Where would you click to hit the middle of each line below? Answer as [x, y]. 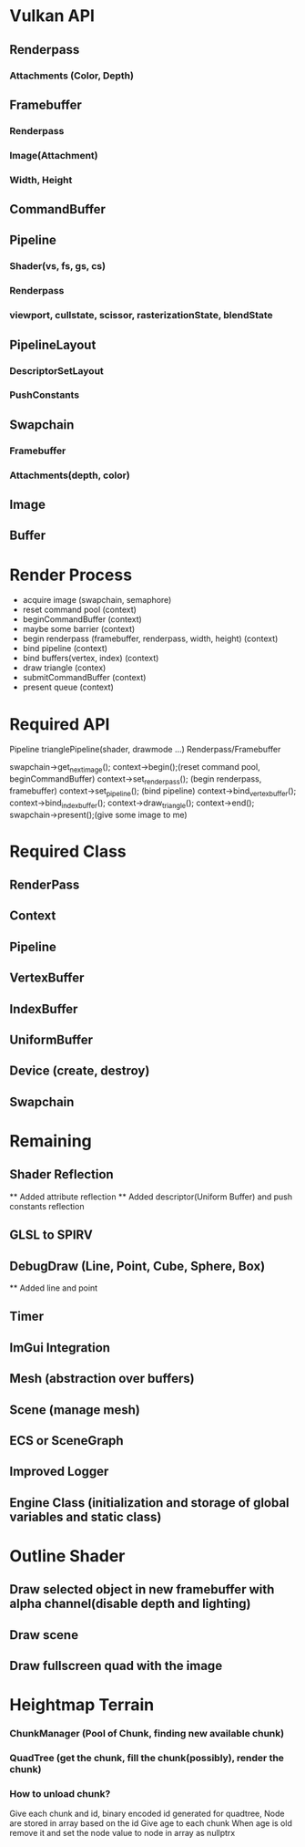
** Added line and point [54, 1288]
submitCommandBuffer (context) [84, 678]
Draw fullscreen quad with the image [116, 1666]
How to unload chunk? [60, 1794]
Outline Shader [67, 1556]
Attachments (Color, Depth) [72, 76]
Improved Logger [59, 1472]
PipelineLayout [53, 344]
